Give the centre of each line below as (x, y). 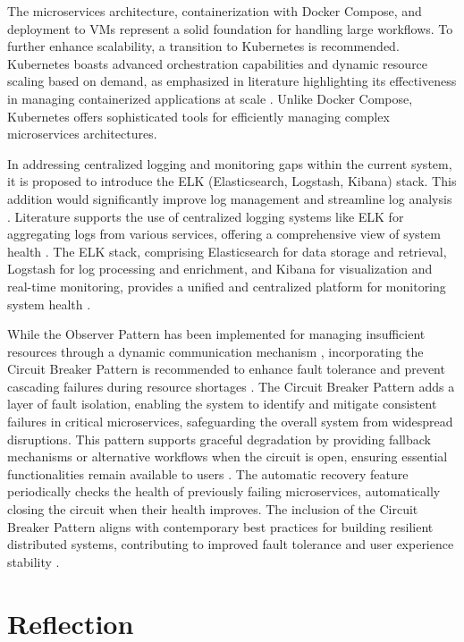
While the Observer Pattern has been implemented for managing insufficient (216, 334)
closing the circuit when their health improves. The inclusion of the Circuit (213, 509)
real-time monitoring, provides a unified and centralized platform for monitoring (227, 286)
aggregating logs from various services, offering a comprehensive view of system (224, 234)
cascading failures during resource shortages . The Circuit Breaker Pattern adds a (231, 386)
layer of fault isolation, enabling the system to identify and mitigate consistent (222, 404)
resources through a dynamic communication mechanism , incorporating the (215, 351)
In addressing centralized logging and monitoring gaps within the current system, (230, 163)
